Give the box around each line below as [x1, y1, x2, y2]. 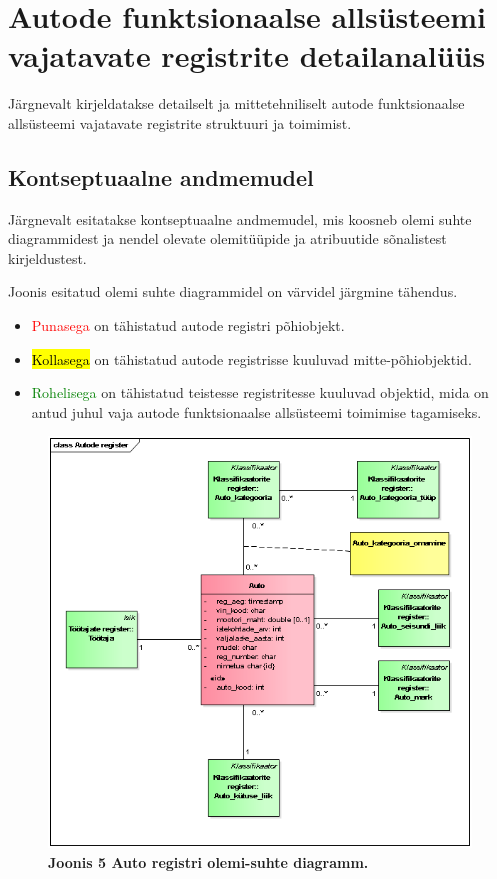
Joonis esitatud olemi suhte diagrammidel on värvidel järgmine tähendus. [8, 281, 458, 302]
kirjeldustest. [8, 247, 87, 268]
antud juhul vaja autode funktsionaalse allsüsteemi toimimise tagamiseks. [31, 401, 482, 422]
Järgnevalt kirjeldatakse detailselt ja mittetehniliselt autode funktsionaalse [8, 93, 465, 114]
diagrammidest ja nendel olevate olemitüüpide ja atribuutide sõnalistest [8, 228, 447, 249]
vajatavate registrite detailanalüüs [8, 35, 486, 76]
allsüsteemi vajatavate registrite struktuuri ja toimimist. [8, 112, 352, 133]
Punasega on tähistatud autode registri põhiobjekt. [31, 315, 345, 336]
